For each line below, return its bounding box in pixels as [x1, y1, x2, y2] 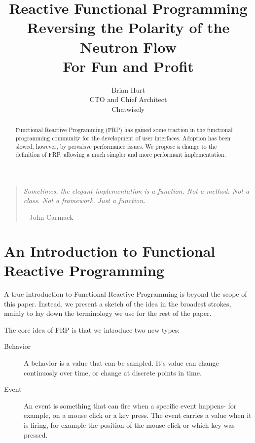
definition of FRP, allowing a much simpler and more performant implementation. [15, 150, 226, 159]
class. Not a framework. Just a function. [23, 195, 146, 205]
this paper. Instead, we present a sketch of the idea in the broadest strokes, [4, 298, 231, 308]
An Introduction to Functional [4, 240, 216, 261]
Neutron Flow [79, 36, 177, 57]
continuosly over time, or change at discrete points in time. [24, 367, 202, 377]
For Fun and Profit [63, 56, 194, 76]
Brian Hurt [111, 84, 145, 95]
